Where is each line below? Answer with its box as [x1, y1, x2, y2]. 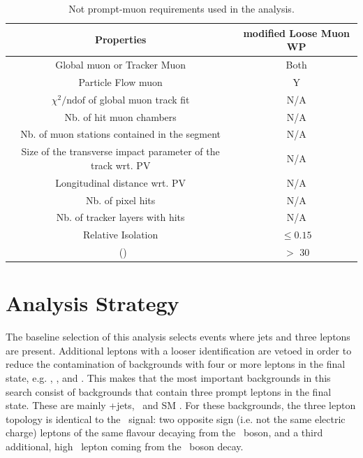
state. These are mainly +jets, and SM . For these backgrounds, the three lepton [6, 398, 356, 413]
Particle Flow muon [78, 74, 163, 89]
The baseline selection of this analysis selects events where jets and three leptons [6, 329, 350, 344]
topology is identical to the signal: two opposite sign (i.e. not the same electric [6, 411, 346, 426]
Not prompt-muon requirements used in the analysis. [68, 1, 295, 15]
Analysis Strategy [6, 289, 179, 317]
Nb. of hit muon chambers [64, 109, 177, 124]
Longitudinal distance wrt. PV [55, 175, 186, 189]
